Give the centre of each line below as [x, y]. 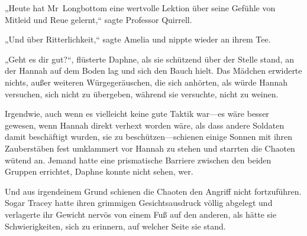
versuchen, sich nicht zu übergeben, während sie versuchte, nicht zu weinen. [142, 94]
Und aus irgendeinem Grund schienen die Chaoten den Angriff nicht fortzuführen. [153, 191]
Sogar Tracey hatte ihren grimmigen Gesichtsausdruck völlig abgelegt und [139, 203]
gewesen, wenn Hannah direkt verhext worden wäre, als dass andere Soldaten [145, 125]
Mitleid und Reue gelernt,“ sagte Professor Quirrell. [98, 19]
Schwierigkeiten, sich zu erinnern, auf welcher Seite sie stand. [115, 226]
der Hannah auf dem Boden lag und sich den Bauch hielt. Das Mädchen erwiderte [153, 71]
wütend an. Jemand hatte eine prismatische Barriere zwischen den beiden [138, 160]
